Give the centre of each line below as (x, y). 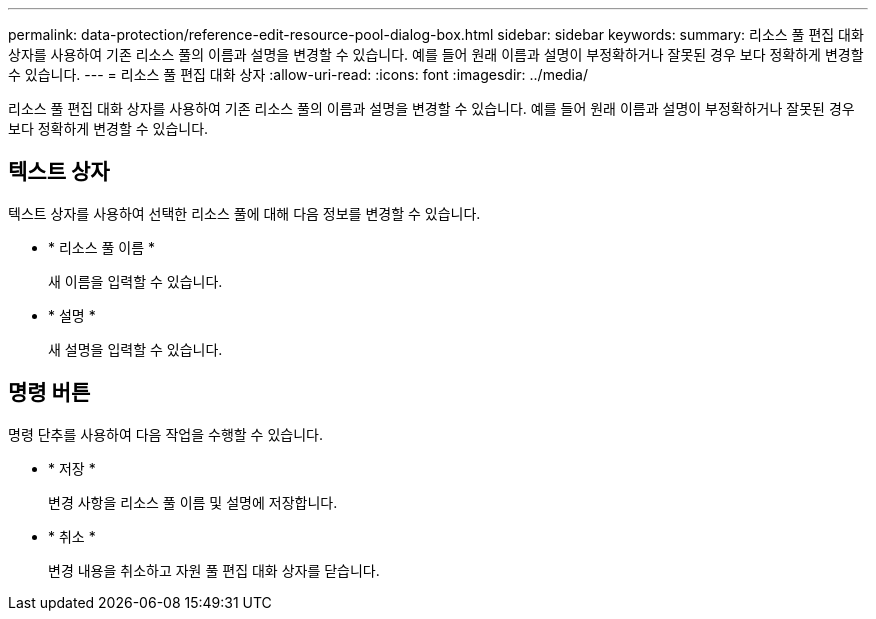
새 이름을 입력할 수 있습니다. (135, 281)
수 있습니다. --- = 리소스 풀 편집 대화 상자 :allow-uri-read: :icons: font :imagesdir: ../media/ (298, 74)
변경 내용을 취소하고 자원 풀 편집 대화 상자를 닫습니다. (214, 570)
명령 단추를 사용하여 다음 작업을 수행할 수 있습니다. (165, 434)
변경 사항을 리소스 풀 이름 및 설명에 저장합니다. (193, 502)
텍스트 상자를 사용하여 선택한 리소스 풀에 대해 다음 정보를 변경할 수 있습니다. (244, 213)
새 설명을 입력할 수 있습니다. (135, 349)
